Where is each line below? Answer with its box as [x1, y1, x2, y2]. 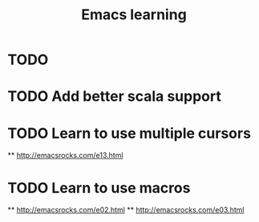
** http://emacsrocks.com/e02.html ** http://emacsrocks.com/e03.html [7, 205, 245, 215]
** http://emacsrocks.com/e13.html [7, 151, 123, 160]
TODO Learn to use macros [7, 179, 191, 197]
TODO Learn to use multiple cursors [7, 124, 252, 142]
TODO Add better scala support [7, 87, 221, 106]
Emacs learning [80, 6, 188, 24]
